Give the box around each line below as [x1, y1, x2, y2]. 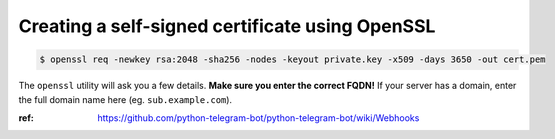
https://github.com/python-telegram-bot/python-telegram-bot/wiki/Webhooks [97, 111, 420, 124]
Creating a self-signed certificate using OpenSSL [18, 15, 436, 37]
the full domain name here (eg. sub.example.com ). [18, 93, 233, 105]
